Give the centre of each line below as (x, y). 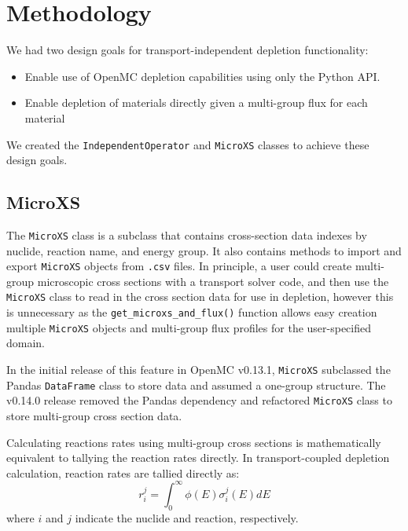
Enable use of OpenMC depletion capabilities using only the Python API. (202, 76)
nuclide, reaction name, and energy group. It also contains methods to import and (204, 250)
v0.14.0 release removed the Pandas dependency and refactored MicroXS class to (199, 400)
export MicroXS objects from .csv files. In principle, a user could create (179, 266)
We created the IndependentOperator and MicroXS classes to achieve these (188, 144)
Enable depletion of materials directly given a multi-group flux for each (196, 103)
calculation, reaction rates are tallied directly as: (123, 472)
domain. (26, 343)
